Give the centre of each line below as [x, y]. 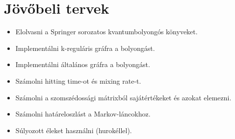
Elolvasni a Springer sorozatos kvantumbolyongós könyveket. [106, 32]
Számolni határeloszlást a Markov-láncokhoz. [83, 114]
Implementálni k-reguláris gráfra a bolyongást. [85, 48]
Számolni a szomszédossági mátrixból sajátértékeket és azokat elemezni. [123, 97]
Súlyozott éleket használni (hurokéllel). [74, 130]
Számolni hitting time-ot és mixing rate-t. [78, 81]
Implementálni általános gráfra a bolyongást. [83, 64]
